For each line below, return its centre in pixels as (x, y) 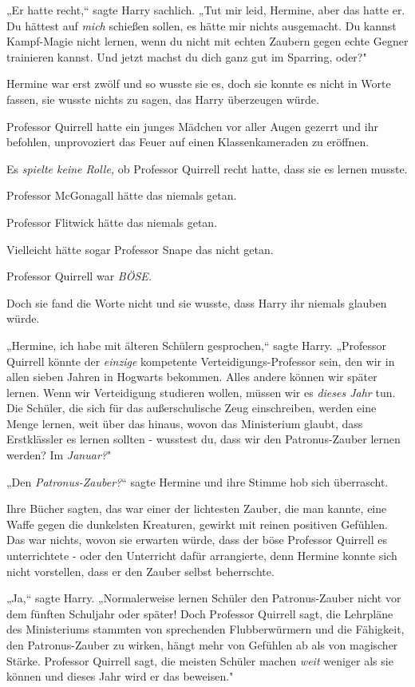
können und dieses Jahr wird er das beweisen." (120, 676)
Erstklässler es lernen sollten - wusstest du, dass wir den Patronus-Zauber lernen (204, 439)
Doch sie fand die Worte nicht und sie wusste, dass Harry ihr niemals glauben (197, 302)
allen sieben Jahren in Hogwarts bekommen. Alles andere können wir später (192, 377)
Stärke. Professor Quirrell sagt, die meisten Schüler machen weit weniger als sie (200, 660)
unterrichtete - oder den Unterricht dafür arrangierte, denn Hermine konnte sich (202, 556)
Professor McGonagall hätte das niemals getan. (122, 195)
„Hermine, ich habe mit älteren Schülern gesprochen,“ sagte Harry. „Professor (197, 345)
